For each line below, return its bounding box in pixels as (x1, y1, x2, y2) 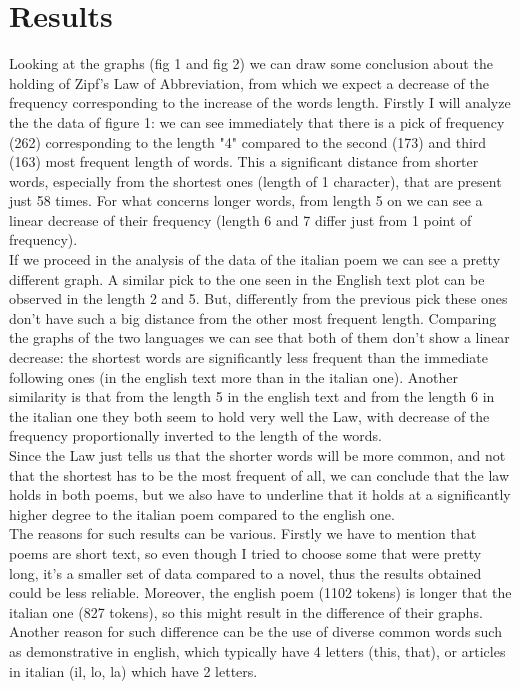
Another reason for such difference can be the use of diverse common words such (9, 621, 502, 642)
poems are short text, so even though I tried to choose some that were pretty (9, 542, 482, 563)
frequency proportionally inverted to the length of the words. (9, 425, 382, 446)
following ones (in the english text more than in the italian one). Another (9, 366, 459, 387)
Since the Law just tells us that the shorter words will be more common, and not (9, 445, 506, 465)
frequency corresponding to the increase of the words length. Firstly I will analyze (9, 92, 511, 113)
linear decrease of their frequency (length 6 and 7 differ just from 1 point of (9, 209, 472, 230)
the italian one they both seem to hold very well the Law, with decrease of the (9, 405, 490, 426)
